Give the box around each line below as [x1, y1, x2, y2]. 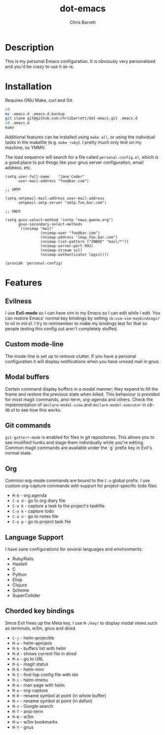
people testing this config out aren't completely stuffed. [5, 326, 118, 331]
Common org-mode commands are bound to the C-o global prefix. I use [5, 478, 150, 484]
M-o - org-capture [12, 687, 48, 693]
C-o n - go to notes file [12, 513, 59, 519]
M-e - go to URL [12, 656, 44, 662]
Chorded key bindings [5, 607, 74, 615]
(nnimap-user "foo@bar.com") [40, 230, 100, 235]
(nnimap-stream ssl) [40, 248, 83, 253]
